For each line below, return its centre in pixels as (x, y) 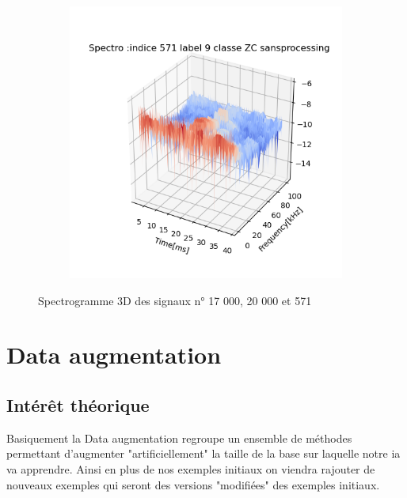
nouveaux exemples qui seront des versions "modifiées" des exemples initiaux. (193, 484)
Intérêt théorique (78, 404)
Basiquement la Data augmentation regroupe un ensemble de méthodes (179, 438)
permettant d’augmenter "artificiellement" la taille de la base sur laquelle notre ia (203, 453)
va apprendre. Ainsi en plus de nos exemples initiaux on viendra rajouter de (191, 468)
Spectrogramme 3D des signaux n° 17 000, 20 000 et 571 (175, 300)
